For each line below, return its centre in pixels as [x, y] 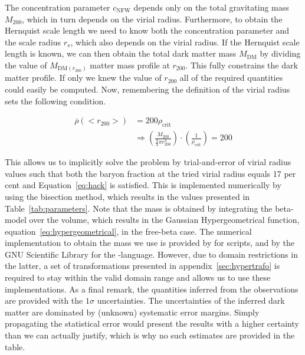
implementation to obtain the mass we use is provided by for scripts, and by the [150, 243]
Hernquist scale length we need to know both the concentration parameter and [147, 30]
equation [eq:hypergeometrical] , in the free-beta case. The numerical [128, 231]
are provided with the [44, 300]
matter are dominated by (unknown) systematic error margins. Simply [132, 312]
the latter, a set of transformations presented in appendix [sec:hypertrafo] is [142, 266]
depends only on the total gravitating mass [211, 7]
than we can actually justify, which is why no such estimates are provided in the [150, 335]
